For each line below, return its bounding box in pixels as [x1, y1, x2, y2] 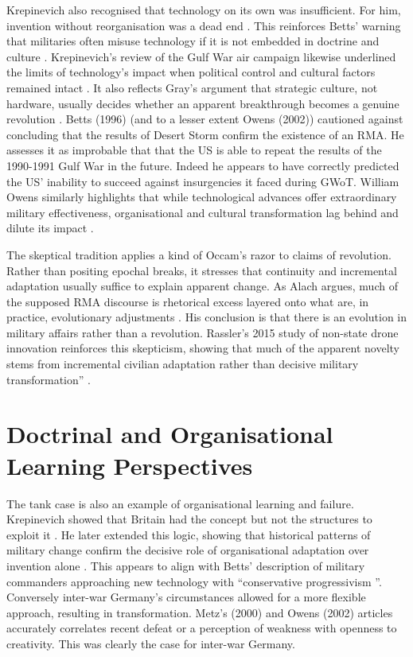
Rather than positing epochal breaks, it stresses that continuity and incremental [6, 262, 397, 278]
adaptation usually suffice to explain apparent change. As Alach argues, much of [6, 278, 398, 294]
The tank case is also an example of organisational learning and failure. [6, 495, 354, 511]
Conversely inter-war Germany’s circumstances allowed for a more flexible [6, 589, 366, 605]
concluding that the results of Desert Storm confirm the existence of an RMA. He [6, 126, 404, 142]
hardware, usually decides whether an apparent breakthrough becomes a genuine [6, 95, 399, 111]
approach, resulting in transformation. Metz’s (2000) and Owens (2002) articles [6, 604, 393, 620]
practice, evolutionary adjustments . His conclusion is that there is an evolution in [6, 309, 407, 325]
